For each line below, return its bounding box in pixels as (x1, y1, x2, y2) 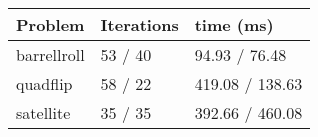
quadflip (16, 72, 73, 95)
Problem (16, 13, 85, 36)
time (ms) (194, 13, 274, 36)
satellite (16, 101, 71, 124)
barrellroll (16, 43, 85, 66)
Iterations (100, 13, 179, 36)
